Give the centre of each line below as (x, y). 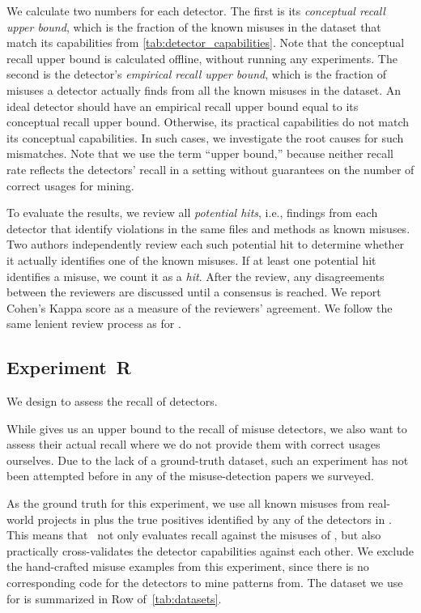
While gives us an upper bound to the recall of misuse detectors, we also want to (207, 428)
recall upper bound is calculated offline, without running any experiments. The (202, 58)
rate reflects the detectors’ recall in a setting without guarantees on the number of (210, 169)
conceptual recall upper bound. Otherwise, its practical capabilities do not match (208, 122)
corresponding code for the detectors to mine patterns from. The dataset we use (205, 583)
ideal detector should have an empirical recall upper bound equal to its (183, 106)
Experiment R (69, 367)
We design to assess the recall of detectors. (112, 401)
